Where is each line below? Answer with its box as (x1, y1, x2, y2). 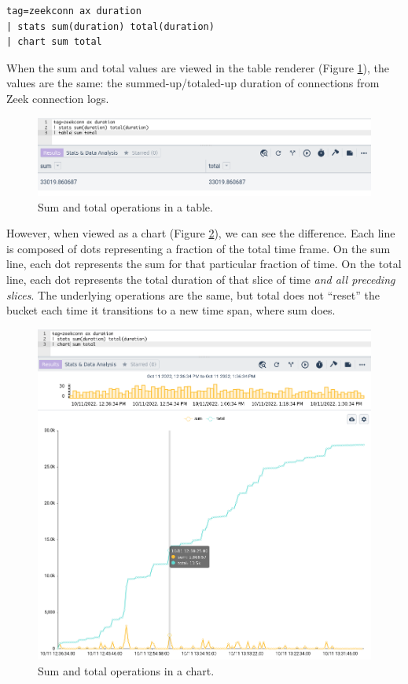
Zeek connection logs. (6, 90, 109, 106)
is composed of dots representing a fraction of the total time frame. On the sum (6, 240, 391, 256)
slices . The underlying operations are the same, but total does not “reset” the (6, 286, 380, 303)
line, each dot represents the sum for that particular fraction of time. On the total (6, 256, 402, 272)
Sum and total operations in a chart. (38, 662, 215, 678)
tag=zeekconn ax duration (6, 6, 142, 17)
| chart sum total (6, 36, 102, 48)
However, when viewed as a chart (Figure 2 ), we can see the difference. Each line (6, 225, 395, 241)
